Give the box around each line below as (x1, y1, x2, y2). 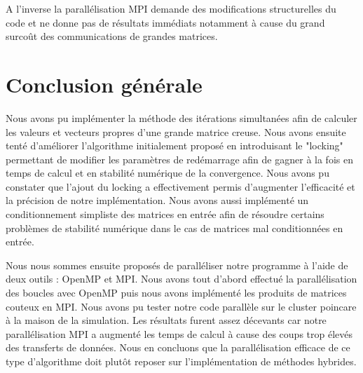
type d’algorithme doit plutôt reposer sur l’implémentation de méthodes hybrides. (6, 354, 357, 368)
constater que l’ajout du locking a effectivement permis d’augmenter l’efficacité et (6, 179, 355, 194)
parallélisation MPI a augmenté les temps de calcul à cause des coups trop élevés (6, 326, 353, 341)
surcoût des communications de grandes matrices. (6, 29, 218, 43)
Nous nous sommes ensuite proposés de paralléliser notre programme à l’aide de (6, 257, 348, 272)
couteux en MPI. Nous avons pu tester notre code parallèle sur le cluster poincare (6, 299, 357, 313)
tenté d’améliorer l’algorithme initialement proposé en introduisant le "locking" (6, 138, 343, 153)
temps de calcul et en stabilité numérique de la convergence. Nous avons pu (6, 165, 329, 180)
